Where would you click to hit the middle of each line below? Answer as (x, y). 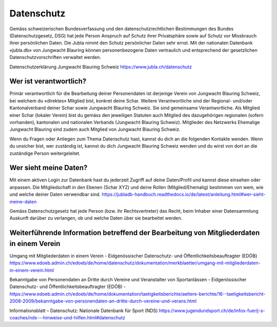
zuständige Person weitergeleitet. (45, 153)
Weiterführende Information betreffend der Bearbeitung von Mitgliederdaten (135, 233)
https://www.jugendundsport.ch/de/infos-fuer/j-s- (212, 311)
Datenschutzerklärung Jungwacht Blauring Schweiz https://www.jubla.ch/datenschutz (101, 67)
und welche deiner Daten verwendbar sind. (55, 194)
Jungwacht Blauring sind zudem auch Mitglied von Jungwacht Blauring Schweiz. (95, 129)
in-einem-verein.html (32, 270)
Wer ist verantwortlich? (48, 81)
